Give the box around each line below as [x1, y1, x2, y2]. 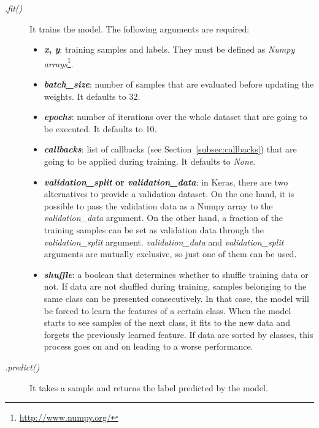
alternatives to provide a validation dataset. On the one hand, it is [44, 187, 294, 200]
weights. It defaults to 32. [44, 89, 140, 102]
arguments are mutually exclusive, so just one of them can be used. [44, 247, 297, 260]
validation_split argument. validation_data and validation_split [44, 235, 284, 248]
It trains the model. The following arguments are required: [29, 22, 250, 35]
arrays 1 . [44, 55, 74, 70]
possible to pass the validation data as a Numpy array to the [44, 199, 273, 212]
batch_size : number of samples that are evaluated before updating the [44, 78, 314, 91]
